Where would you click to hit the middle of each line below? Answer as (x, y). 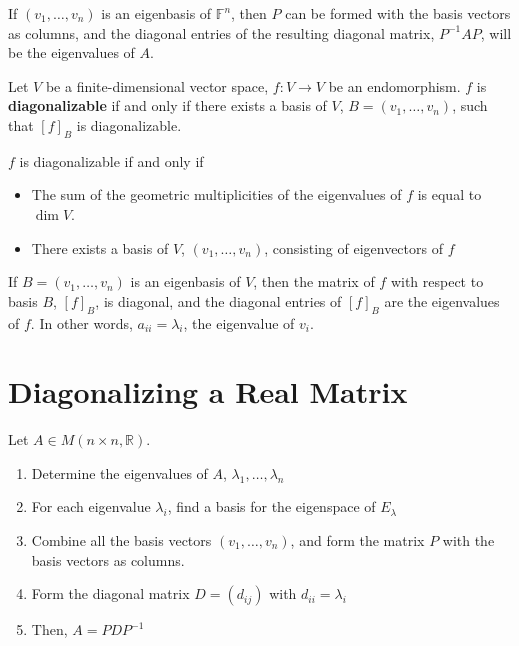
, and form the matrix (357, 540)
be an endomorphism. (394, 85)
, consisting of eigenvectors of (353, 247)
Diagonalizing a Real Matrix (208, 391)
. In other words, (81, 322)
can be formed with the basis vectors (398, 13)
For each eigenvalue (91, 506)
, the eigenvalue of (239, 322)
